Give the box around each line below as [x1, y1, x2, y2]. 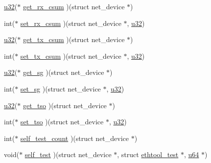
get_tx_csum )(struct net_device [23, 34, 125, 45]
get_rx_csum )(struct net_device [23, 1, 125, 11]
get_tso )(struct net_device [23, 100, 107, 110]
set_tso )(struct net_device [20, 116, 104, 127]
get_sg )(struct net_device [23, 67, 104, 77]
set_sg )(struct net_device [20, 83, 101, 93]
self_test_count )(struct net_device [20, 133, 129, 143]
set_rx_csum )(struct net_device [20, 18, 121, 28]
